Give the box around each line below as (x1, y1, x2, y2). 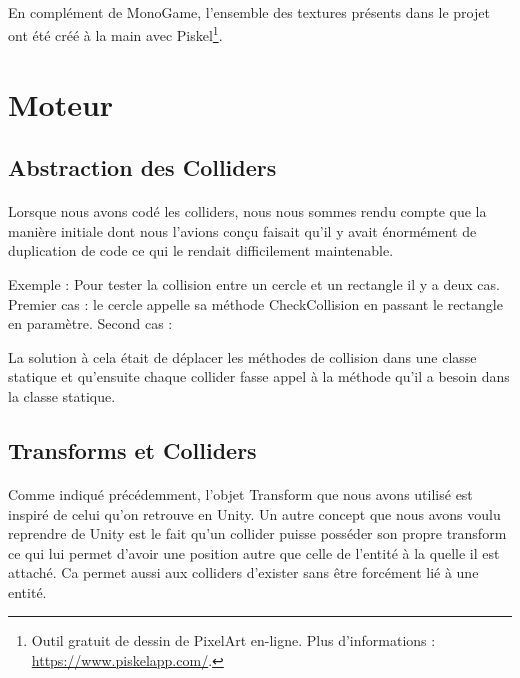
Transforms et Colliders (8, 434, 257, 465)
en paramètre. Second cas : (8, 313, 173, 334)
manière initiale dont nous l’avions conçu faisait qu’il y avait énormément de (8, 220, 477, 241)
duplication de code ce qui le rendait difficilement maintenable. (8, 240, 394, 261)
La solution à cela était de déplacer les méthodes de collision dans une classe (8, 346, 477, 367)
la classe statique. (8, 385, 116, 406)
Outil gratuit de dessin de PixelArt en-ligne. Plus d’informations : (31, 630, 436, 651)
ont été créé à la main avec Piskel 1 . (8, 22, 223, 45)
